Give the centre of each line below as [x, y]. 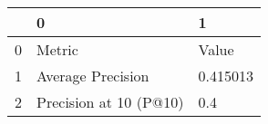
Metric [57, 49]
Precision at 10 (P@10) [110, 102]
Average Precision [93, 76]
